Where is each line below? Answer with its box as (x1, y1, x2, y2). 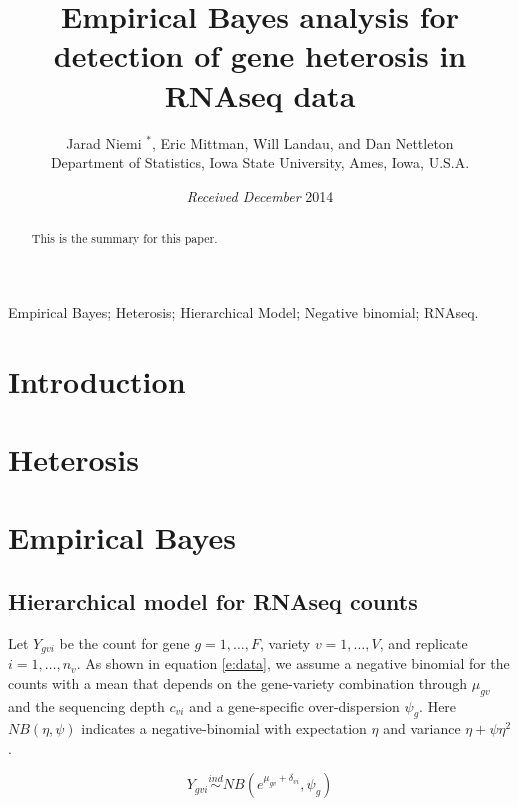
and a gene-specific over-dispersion (189, 695, 400, 716)
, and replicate (379, 632, 468, 653)
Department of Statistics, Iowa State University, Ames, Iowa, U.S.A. (50, 152, 470, 173)
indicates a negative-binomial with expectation (81, 718, 367, 739)
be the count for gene (59, 632, 190, 653)
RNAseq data (164, 74, 356, 115)
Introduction (8, 360, 186, 401)
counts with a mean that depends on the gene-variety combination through (8, 672, 468, 693)
